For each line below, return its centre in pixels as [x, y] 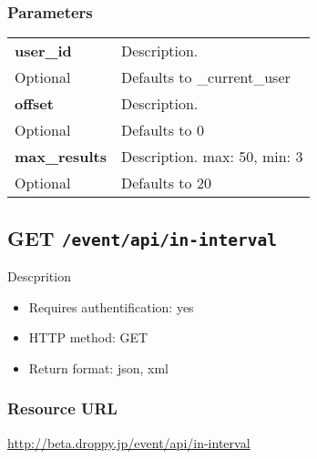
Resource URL [62, 408]
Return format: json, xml [98, 367]
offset [34, 104]
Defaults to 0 [162, 130]
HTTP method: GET [88, 337]
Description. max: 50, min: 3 [212, 157]
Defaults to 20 [166, 183]
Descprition [39, 276]
